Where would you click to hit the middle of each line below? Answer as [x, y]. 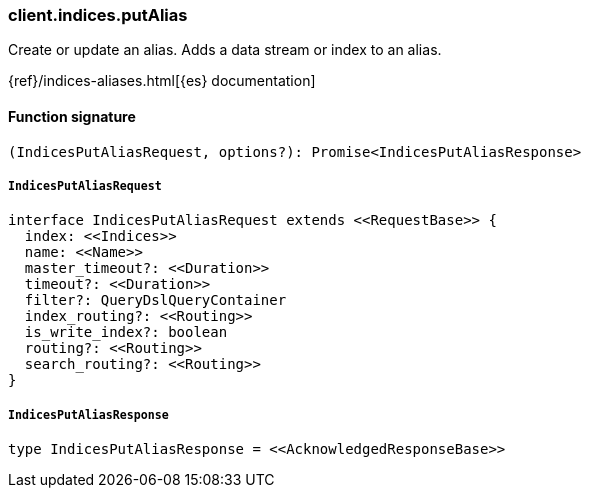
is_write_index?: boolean [126, 332]
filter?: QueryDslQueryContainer [155, 300]
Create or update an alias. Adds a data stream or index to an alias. [225, 50]
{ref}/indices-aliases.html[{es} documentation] [162, 81]
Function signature [72, 116]
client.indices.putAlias [98, 15]
